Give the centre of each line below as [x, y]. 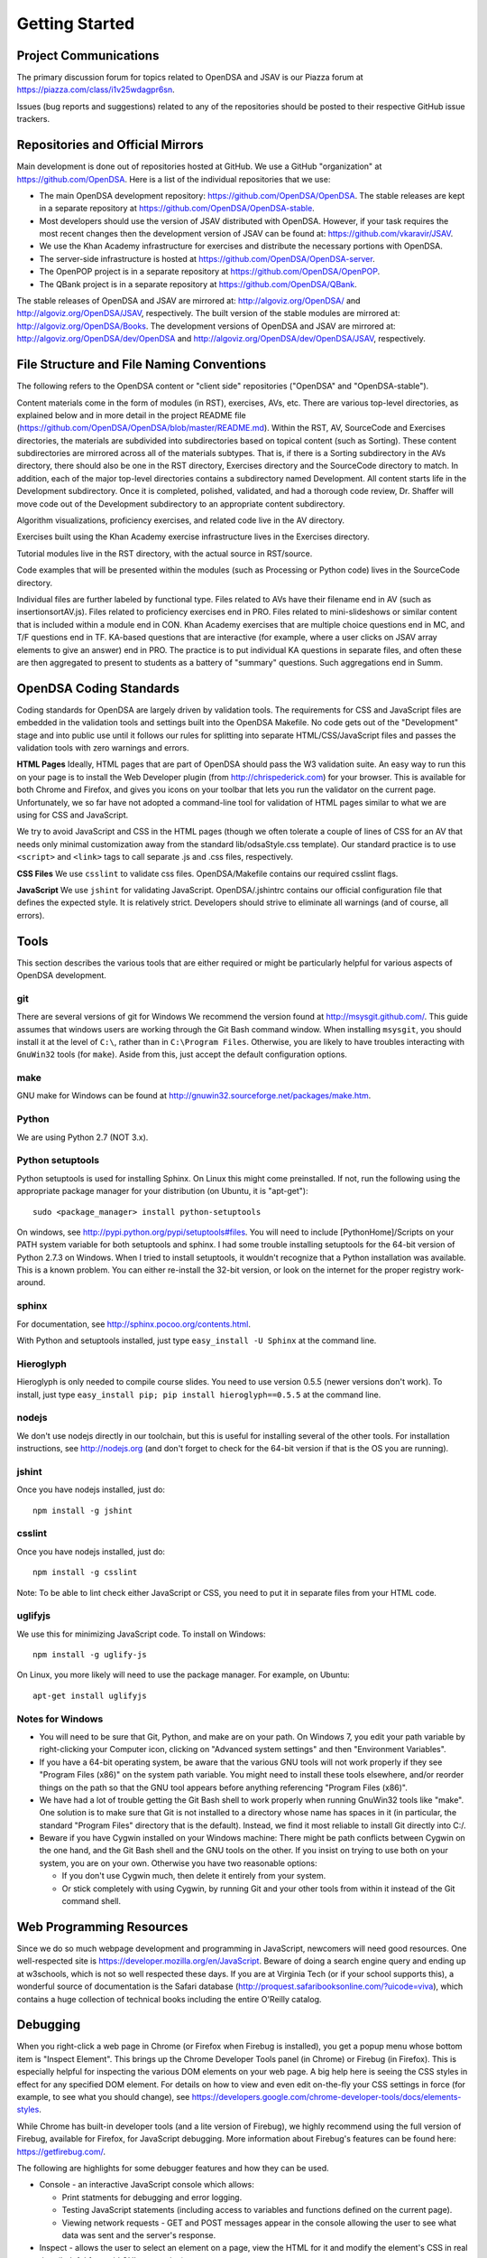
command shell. [92, 1901]
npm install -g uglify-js [90, 1655]
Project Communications [88, 56]
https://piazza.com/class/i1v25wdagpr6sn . [96, 89]
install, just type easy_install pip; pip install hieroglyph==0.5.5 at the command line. [199, 1395]
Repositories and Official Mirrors [110, 145]
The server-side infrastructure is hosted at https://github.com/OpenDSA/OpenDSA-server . [207, 258]
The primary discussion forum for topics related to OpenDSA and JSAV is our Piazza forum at [190, 78]
